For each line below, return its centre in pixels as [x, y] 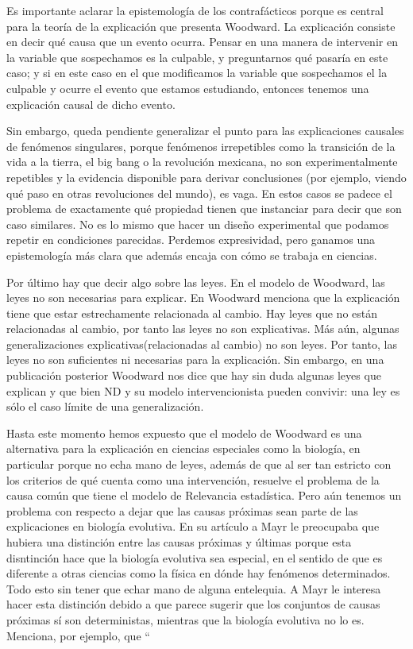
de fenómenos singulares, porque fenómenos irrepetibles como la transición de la [201, 146]
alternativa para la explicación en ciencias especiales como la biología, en [183, 448]
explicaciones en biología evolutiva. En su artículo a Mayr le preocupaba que [193, 526]
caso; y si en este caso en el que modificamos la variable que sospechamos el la [197, 73]
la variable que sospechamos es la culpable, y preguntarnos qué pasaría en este [197, 57]
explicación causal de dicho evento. [91, 104]
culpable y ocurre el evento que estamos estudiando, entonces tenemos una [188, 88]
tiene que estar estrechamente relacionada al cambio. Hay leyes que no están [192, 313]
